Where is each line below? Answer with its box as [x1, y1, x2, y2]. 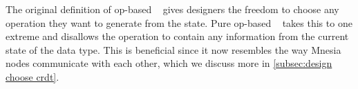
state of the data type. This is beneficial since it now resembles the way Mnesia [6, 42, 341, 57]
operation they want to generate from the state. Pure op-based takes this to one [6, 15, 352, 30]
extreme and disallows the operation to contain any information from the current [6, 29, 349, 43]
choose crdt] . [6, 69, 59, 83]
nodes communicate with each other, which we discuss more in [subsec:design [6, 56, 332, 70]
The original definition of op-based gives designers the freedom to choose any [6, 2, 339, 16]
